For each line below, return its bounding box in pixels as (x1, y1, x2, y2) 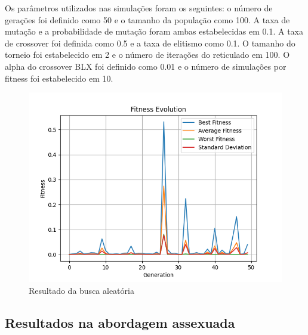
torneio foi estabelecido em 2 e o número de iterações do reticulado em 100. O (5, 48, 290, 61)
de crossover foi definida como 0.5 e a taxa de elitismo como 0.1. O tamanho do (5, 36, 295, 49)
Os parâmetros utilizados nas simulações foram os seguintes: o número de (5, 2, 273, 14)
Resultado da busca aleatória (29, 284, 134, 296)
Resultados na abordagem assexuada (5, 313, 235, 331)
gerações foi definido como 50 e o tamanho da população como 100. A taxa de (5, 13, 290, 26)
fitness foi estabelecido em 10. (5, 72, 113, 84)
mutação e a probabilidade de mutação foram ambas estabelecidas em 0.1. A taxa (5, 25, 303, 38)
